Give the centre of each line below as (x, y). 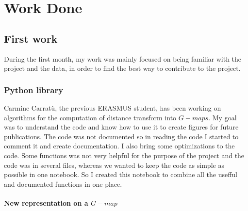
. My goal (223, 117)
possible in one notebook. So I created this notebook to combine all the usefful (121, 174)
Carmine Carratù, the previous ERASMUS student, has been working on (113, 107)
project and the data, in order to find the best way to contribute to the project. (122, 68)
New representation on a (46, 203)
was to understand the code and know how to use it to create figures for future (121, 127)
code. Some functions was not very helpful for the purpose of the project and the (124, 155)
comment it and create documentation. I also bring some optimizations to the (119, 146)
